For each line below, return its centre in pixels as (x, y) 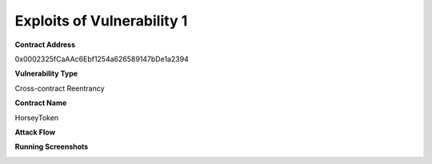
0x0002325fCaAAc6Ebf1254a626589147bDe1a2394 (102, 59)
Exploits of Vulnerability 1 (101, 21)
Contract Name (41, 103)
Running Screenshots (52, 146)
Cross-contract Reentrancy (60, 88)
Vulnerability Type (46, 74)
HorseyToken (37, 117)
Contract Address (45, 45)
